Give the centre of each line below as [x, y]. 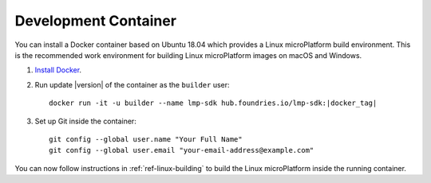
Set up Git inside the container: [86, 121]
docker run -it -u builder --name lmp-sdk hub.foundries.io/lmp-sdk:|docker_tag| [213, 103]
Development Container [96, 21]
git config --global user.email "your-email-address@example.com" [182, 150]
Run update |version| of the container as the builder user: [132, 84]
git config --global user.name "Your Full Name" [146, 139]
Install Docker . [58, 70]
